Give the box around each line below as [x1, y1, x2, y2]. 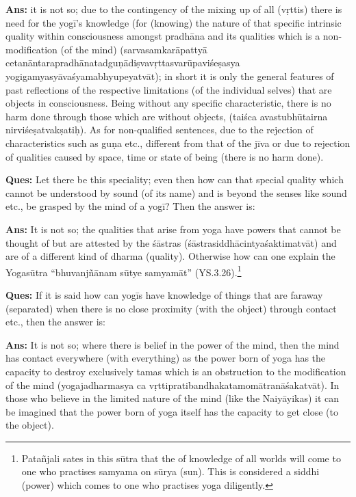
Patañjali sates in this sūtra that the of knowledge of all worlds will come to [21, 451, 341, 465]
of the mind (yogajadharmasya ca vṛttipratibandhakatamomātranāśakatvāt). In [5, 377, 340, 392]
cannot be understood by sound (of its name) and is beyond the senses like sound [5, 185, 347, 200]
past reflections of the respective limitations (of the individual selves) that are [5, 82, 332, 96]
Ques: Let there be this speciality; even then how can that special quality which [5, 172, 344, 187]
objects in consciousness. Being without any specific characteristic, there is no [5, 96, 331, 110]
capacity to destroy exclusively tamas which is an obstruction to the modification [5, 364, 346, 378]
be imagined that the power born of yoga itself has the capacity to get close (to [5, 404, 338, 418]
